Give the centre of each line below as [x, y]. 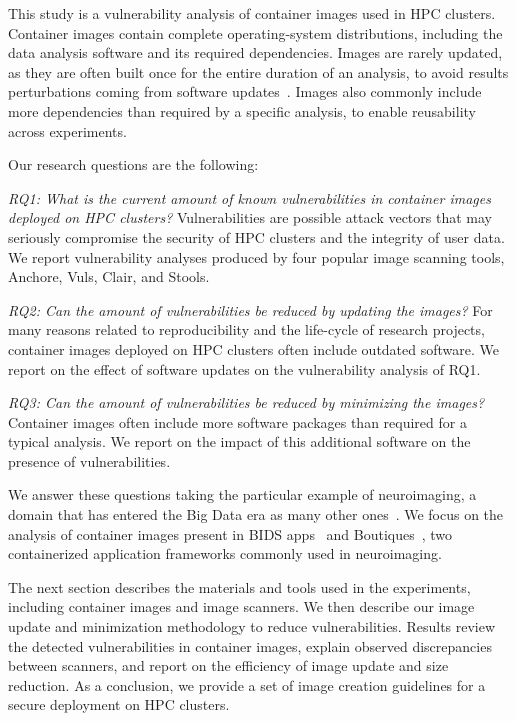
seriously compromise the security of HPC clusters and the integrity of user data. [256, 236]
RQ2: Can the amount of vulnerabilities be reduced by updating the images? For [250, 309]
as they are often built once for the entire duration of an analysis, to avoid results [258, 71]
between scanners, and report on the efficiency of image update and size [228, 665]
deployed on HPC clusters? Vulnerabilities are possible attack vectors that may [250, 217]
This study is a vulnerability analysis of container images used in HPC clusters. [252, 13]
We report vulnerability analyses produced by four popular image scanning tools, [256, 256]
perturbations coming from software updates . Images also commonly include [245, 91]
